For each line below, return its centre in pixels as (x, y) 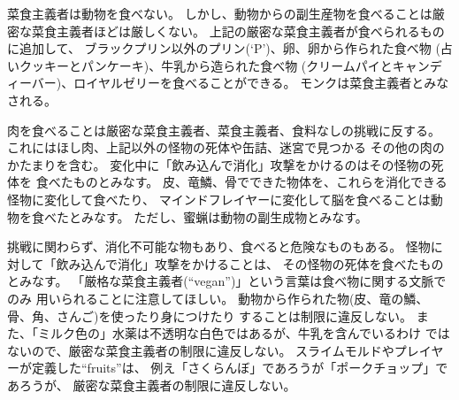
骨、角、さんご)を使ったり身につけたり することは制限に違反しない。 (210, 315)
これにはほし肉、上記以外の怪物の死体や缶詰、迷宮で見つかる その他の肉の (226, 147)
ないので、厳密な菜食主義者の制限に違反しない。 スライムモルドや (201, 350)
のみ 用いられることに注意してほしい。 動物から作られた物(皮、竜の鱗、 (218, 298)
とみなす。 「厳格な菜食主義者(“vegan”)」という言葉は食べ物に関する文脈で (227, 281)
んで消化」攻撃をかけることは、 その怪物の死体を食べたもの (268, 263)
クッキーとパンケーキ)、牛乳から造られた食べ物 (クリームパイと (206, 65)
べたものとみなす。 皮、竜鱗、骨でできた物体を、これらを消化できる (248, 182)
